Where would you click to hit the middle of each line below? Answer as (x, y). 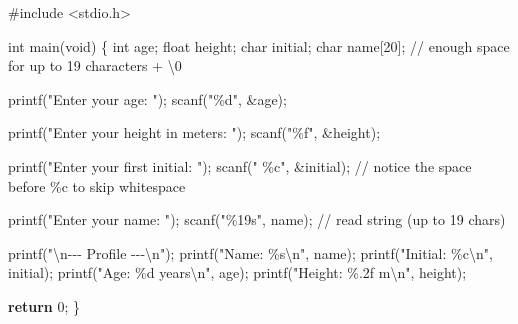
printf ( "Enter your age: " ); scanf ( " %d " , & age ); (147, 98)
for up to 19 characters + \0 (95, 65)
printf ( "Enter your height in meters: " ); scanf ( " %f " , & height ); (194, 132)
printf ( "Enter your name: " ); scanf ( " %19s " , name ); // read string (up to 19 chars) (257, 219)
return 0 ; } (44, 305)
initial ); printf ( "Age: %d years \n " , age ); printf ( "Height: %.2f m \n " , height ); (237, 272)
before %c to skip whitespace (97, 185)
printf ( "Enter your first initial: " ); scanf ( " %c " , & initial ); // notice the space (240, 165)
